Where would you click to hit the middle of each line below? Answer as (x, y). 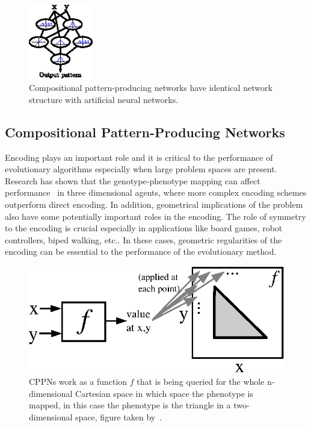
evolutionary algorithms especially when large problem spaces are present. (141, 169)
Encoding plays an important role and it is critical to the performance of (139, 157)
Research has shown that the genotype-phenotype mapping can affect (133, 180)
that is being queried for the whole (201, 382)
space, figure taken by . (119, 416)
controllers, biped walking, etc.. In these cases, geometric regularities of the (143, 239)
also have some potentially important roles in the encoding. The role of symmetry (155, 216)
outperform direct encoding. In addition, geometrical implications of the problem (154, 204)
